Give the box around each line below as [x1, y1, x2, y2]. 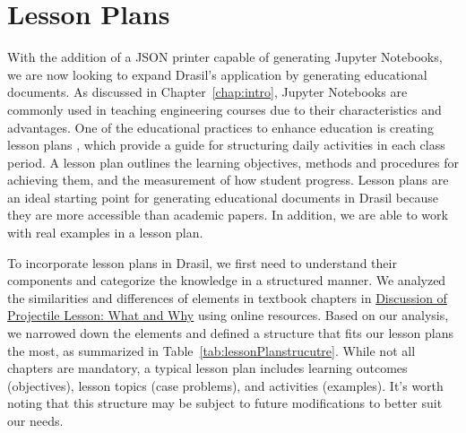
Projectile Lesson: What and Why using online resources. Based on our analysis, [7, 306, 449, 325]
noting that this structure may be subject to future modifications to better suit [7, 394, 443, 412]
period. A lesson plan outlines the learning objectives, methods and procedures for [7, 152, 459, 171]
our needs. [7, 411, 64, 429]
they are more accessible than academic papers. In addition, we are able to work [7, 205, 448, 224]
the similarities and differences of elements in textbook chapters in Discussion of [7, 288, 447, 307]
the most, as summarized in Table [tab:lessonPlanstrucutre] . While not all [7, 341, 416, 359]
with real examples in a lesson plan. [7, 223, 203, 242]
